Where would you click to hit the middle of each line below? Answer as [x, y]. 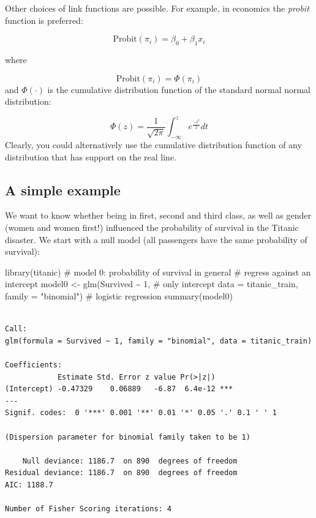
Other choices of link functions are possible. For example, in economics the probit [157, 8]
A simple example [63, 190]
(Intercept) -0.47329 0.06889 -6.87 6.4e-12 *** [119, 389]
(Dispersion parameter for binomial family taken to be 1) [128, 437]
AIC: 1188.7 [29, 485]
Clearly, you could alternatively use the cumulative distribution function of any [153, 145]
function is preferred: [44, 20]
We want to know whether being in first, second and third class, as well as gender [158, 215]
